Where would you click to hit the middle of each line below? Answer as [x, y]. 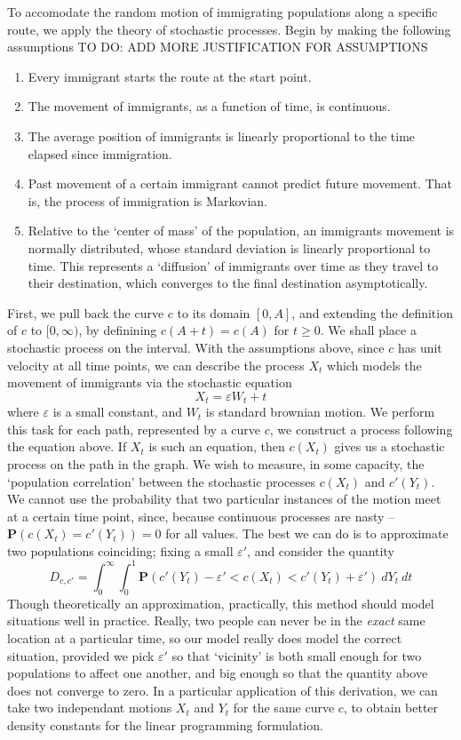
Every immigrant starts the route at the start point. [170, 76]
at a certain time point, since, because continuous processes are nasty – [201, 516]
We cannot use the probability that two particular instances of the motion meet [224, 499]
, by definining [118, 330]
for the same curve [284, 708]
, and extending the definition [372, 312]
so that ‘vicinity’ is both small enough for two [297, 655]
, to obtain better [391, 708]
